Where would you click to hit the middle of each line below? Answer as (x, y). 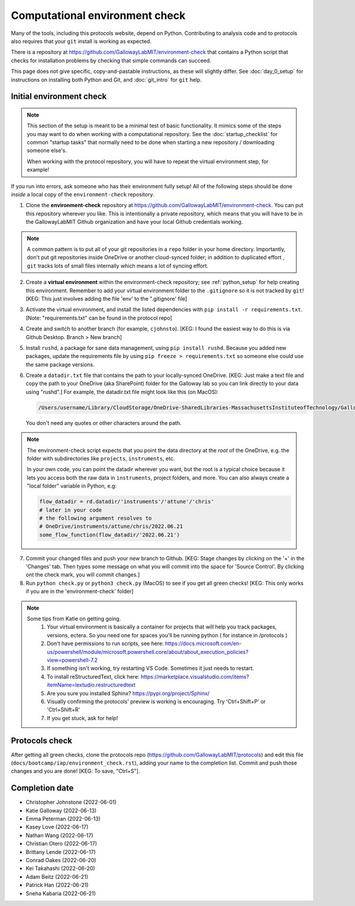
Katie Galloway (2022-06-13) (61, 810)
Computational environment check (98, 15)
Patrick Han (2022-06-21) (57, 885)
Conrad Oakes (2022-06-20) (61, 860)
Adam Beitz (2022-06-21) (57, 876)
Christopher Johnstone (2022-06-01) (71, 802)
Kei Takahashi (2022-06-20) (60, 868)
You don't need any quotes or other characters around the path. (104, 423)
